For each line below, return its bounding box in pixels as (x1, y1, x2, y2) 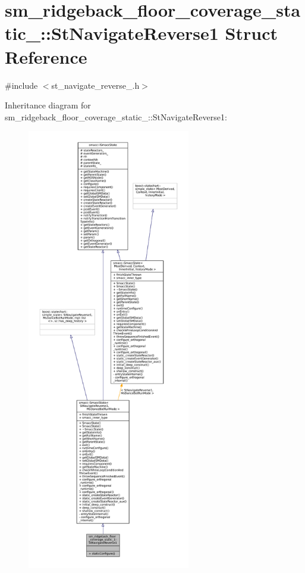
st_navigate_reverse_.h (51, 79, 140, 91)
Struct (225, 21, 278, 45)
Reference (5, 44, 87, 68)
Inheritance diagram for (5, 99, 91, 111)
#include (5, 79, 38, 91)
